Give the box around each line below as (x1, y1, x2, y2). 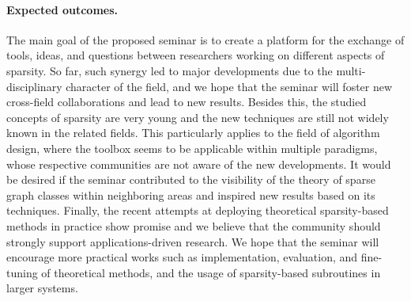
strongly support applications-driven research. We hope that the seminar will (6, 233, 379, 250)
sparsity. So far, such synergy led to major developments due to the (6, 62, 333, 78)
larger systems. (6, 280, 78, 296)
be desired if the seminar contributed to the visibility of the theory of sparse (6, 171, 375, 188)
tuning (6, 264, 38, 280)
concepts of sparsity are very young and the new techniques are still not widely (6, 109, 389, 125)
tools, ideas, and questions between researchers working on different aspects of (6, 47, 385, 63)
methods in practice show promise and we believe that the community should (6, 217, 381, 234)
